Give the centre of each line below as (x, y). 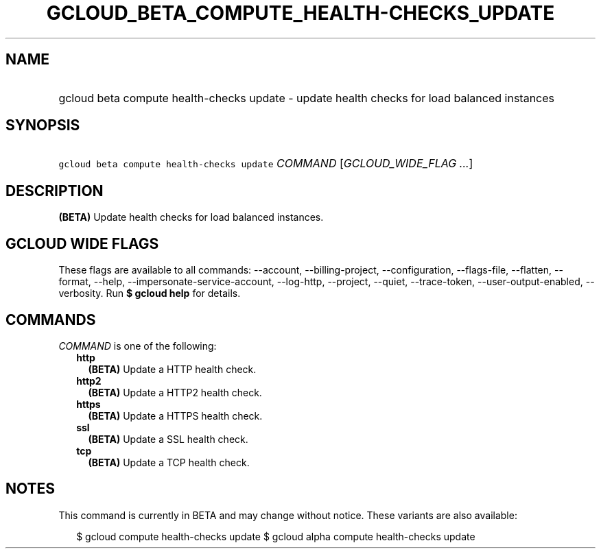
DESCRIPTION (55, 191)
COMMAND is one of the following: (138, 346)
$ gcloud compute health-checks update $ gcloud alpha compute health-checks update (276, 536)
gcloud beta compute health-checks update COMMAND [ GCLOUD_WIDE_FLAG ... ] (266, 164)
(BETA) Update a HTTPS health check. (175, 416)
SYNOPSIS (43, 125)
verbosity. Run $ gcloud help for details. (150, 293)
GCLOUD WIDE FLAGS (82, 243)
